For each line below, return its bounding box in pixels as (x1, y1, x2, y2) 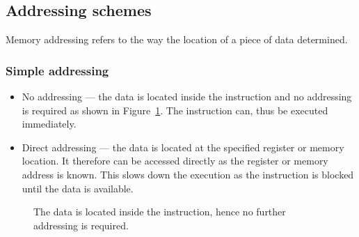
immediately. (22, 116, 77, 131)
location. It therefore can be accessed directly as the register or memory (22, 153, 328, 168)
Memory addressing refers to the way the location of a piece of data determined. (6, 32, 348, 47)
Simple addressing (6, 61, 109, 79)
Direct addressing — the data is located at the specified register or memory (22, 139, 344, 154)
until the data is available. (22, 181, 134, 195)
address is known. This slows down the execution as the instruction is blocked (22, 167, 354, 181)
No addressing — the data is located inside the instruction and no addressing (22, 89, 352, 104)
